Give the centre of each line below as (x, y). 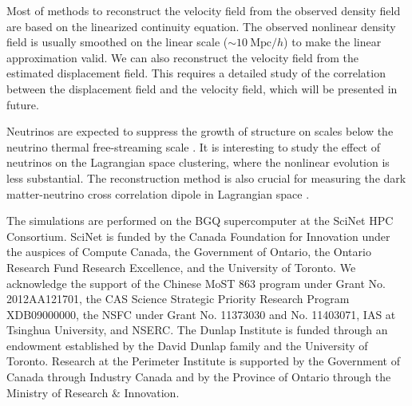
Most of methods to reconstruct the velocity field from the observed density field (204, 10)
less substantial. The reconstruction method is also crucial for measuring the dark (206, 177)
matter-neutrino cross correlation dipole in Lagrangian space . (158, 193)
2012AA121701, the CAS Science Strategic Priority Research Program (178, 299)
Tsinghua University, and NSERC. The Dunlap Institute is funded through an (197, 330)
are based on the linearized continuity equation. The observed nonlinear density (201, 26)
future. (23, 104)
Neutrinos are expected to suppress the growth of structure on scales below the (200, 131)
